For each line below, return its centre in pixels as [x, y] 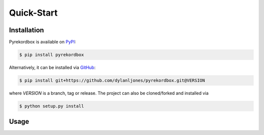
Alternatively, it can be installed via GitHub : [52, 67]
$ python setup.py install [52, 106]
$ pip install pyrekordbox [52, 55]
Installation [26, 30]
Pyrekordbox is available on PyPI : [43, 42]
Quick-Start [33, 13]
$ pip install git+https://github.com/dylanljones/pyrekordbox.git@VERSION [112, 80]
